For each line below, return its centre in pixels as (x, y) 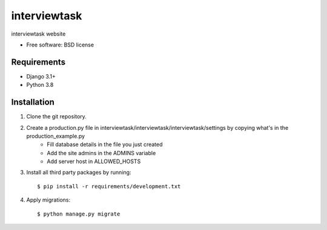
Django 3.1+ (41, 76)
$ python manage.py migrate (79, 214)
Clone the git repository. (57, 117)
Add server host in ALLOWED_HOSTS (94, 161)
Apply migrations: (48, 200)
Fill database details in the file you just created (105, 144)
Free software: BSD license (60, 45)
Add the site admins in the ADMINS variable (101, 153)
